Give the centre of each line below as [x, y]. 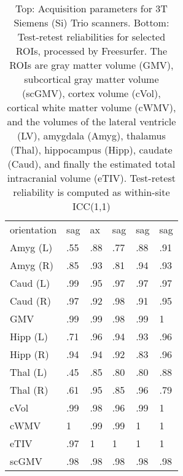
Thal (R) [29, 390]
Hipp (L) [29, 336]
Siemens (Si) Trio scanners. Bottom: [91, 22]
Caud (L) [30, 283]
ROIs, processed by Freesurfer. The [91, 51]
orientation [33, 229]
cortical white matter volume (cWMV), [91, 107]
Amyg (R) [32, 265]
